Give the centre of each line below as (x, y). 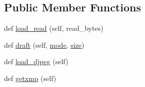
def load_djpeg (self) (36, 61)
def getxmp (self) (30, 78)
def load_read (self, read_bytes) (54, 28)
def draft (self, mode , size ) (44, 44)
